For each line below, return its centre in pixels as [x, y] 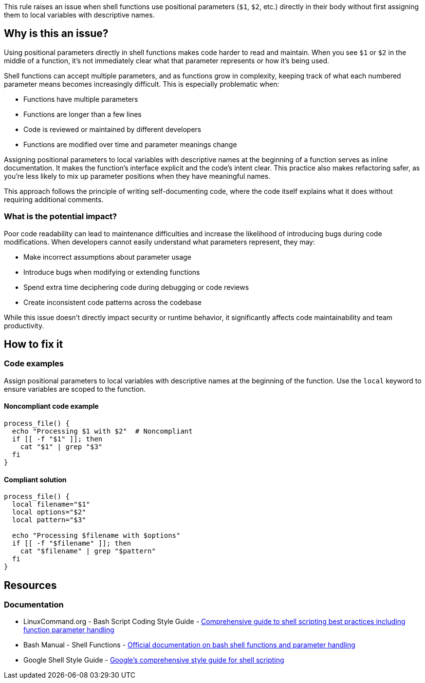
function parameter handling [69, 630]
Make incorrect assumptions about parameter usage [107, 257]
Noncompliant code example [51, 406]
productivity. [24, 325]
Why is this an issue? [56, 34]
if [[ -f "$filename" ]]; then [72, 543]
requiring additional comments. [54, 199]
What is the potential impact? [61, 217]
